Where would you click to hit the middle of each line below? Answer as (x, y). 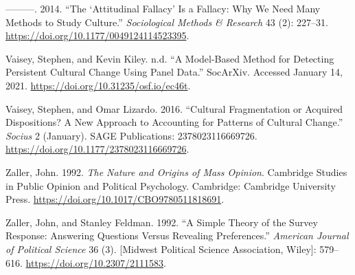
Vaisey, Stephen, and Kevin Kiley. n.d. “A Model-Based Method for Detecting (170, 58)
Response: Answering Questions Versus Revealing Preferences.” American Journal (177, 235)
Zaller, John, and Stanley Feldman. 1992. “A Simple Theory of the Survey (162, 222)
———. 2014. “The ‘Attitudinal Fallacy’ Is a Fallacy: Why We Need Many (163, 8)
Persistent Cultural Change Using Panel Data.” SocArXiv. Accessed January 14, (174, 72)
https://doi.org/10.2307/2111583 (94, 262)
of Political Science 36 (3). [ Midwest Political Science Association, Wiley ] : (161, 249)
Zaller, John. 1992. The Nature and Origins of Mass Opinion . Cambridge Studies (176, 172)
